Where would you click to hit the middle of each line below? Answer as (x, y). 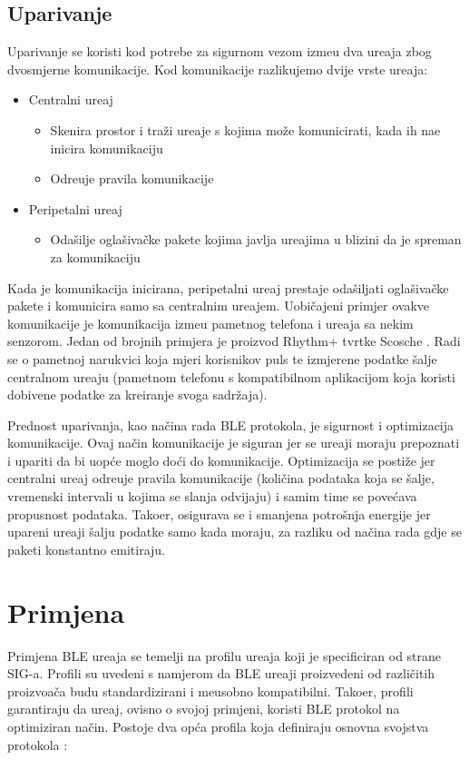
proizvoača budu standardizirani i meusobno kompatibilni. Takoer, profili (210, 691)
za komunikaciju (95, 257)
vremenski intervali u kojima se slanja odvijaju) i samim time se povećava (212, 496)
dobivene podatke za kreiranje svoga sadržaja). (137, 395)
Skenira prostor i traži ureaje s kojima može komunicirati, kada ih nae (245, 129)
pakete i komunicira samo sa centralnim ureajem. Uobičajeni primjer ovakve (219, 306)
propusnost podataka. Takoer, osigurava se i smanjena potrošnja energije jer (219, 513)
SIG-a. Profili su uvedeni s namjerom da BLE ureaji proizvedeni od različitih (221, 673)
